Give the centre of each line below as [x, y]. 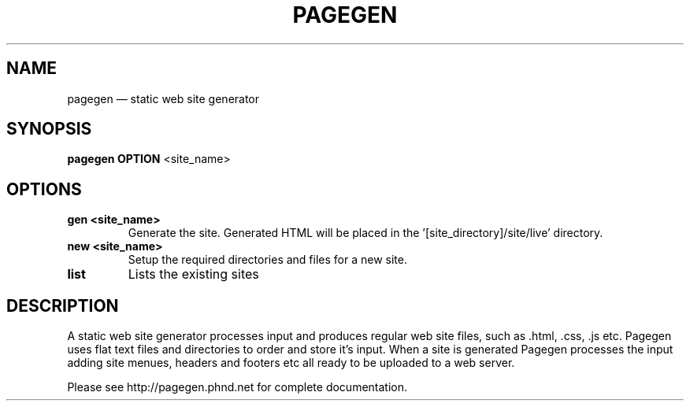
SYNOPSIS [49, 129]
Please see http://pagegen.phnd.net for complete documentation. [237, 387]
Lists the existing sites [193, 274]
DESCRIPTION [63, 305]
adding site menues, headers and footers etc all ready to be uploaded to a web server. [291, 363]
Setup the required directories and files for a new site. [267, 260]
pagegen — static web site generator [163, 98]
